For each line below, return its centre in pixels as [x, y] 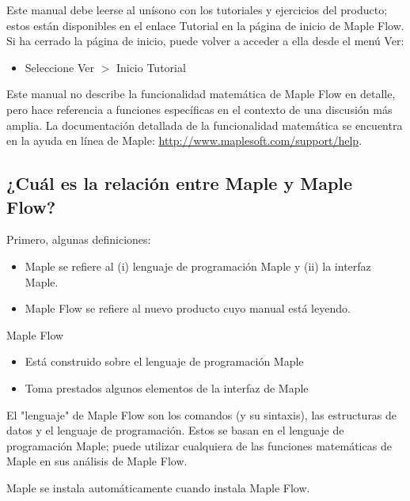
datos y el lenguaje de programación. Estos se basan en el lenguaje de [175, 430]
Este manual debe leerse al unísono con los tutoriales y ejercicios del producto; [197, 9]
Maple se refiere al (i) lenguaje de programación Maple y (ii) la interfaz [198, 266]
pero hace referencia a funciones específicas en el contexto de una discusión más [199, 109]
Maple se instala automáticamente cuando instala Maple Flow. [158, 487]
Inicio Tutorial [151, 67]
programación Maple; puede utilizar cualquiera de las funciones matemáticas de [199, 445]
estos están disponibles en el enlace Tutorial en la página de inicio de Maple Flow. [205, 25]
